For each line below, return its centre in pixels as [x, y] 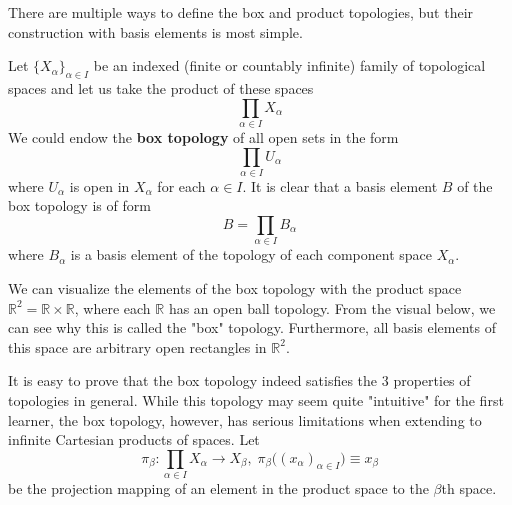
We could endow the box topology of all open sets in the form [203, 136]
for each [181, 185]
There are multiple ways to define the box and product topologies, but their [241, 12]
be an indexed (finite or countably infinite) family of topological [289, 65]
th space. [469, 488]
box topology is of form [79, 205]
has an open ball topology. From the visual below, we [332, 307]
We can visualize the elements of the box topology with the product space [235, 287]
